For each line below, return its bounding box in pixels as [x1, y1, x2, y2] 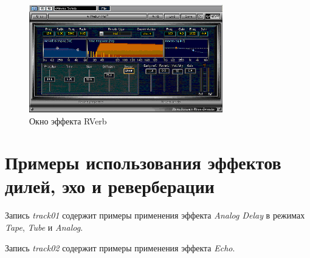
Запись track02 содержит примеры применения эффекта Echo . [5, 241, 235, 254]
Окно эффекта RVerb [29, 114, 107, 127]
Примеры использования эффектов [5, 150, 281, 175]
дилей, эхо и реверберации [5, 174, 215, 199]
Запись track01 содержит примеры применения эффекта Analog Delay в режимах [5, 209, 305, 222]
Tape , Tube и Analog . [5, 221, 83, 234]
